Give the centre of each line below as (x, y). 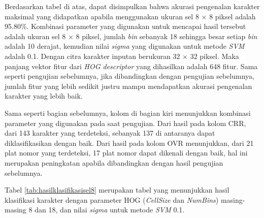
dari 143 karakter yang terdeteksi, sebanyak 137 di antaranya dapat (110, 133)
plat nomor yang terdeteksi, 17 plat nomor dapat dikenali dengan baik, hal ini (126, 153)
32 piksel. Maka (214, 56)
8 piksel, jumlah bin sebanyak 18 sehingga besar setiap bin (167, 36)
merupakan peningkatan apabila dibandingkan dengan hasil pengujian (114, 162)
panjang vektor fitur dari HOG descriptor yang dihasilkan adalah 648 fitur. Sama (131, 66)
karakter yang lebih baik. (44, 96)
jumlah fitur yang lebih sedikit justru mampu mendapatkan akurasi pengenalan (128, 86)
